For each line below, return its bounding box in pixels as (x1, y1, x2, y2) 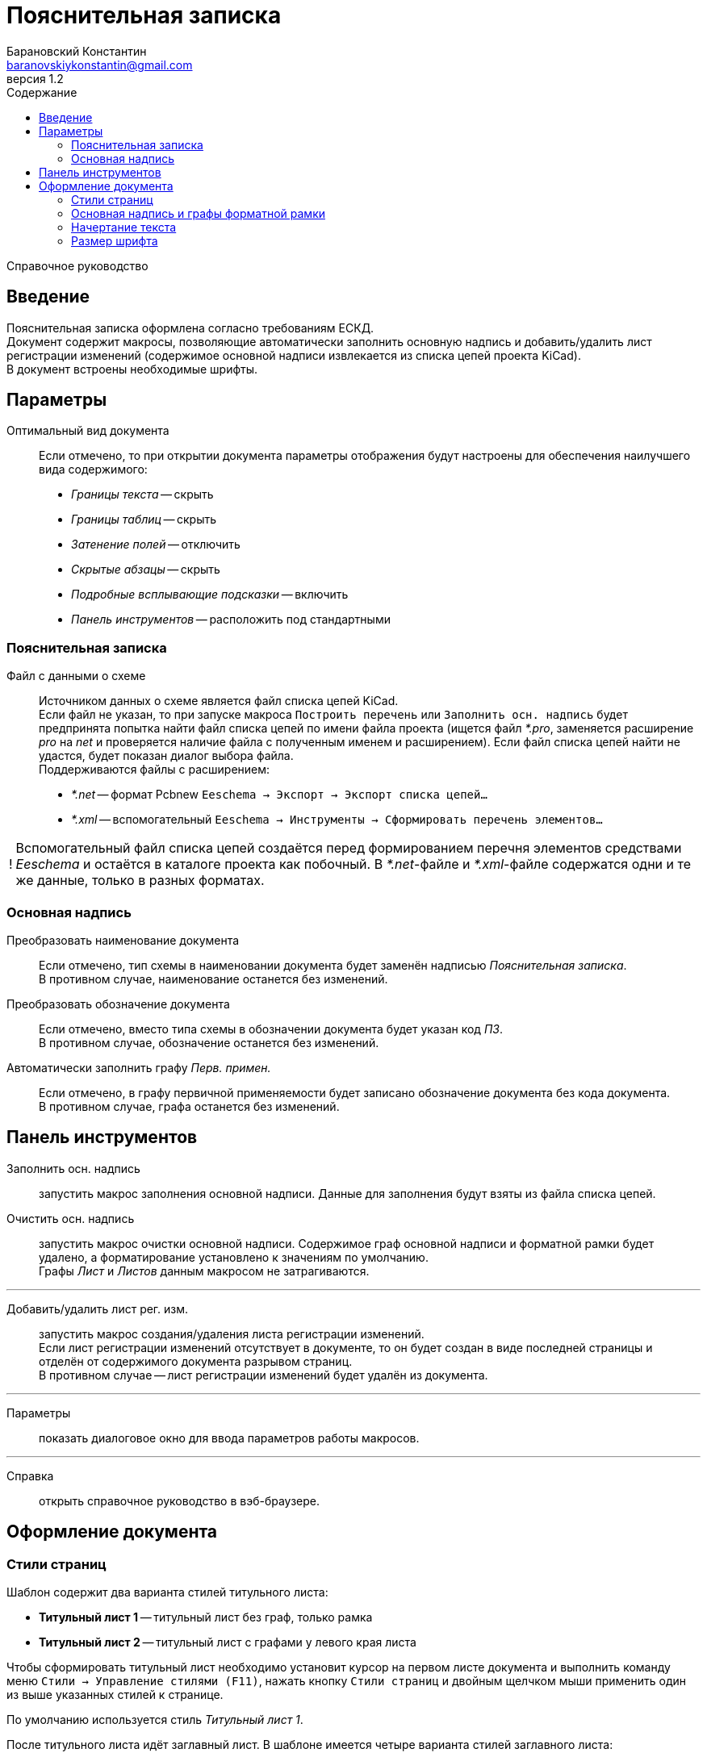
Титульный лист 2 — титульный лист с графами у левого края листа (39, 1635, 416, 1649)
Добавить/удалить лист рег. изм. (6, 1301, 189, 1316)
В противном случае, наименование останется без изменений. (39, 971, 388, 986)
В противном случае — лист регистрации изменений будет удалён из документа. (39, 1367, 488, 1382)
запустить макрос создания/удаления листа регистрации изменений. (39, 1326, 425, 1341)
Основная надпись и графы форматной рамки (71, 206, 325, 220)
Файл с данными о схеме (6, 669, 146, 683)
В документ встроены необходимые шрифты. (6, 361, 258, 376)
